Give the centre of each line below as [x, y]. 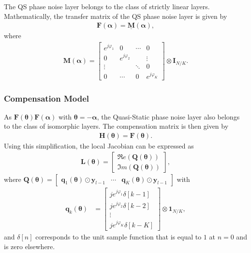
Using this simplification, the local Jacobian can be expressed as [99, 145]
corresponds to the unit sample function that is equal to [118, 236]
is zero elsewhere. [30, 246]
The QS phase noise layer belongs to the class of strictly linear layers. [107, 6]
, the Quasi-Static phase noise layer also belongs [168, 116]
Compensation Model [47, 98]
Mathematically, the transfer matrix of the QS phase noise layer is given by [116, 16]
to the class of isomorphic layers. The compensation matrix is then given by [116, 126]
